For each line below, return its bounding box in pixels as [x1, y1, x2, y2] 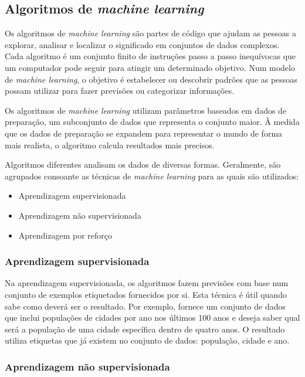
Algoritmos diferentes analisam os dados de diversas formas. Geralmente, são [5, 158, 281, 171]
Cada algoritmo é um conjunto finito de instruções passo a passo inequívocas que [5, 50, 296, 62]
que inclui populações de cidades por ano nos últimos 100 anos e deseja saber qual [5, 311, 300, 324]
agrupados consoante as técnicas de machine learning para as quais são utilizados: [5, 169, 299, 182]
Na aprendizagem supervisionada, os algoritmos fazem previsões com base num [5, 277, 289, 289]
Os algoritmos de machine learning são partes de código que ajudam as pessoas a [5, 27, 296, 39]
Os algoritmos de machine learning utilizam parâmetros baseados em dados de [5, 104, 287, 116]
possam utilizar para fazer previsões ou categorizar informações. [5, 84, 235, 97]
